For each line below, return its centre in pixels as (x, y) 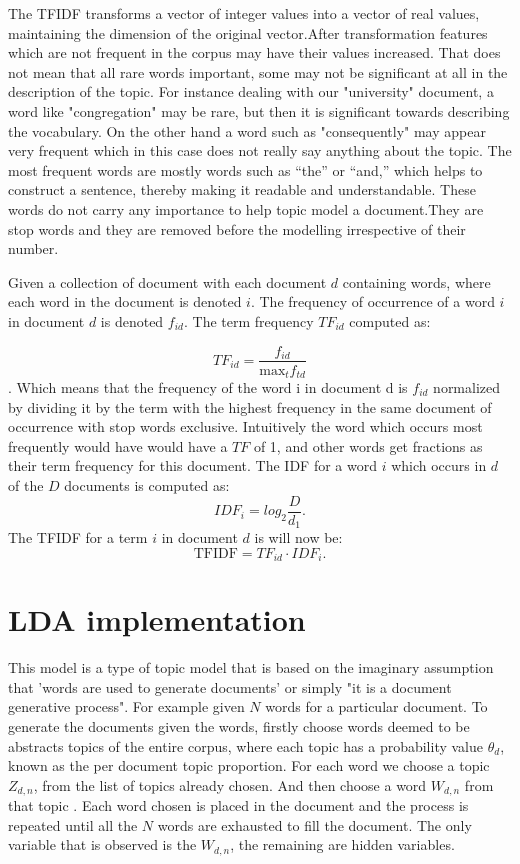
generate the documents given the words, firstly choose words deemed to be (239, 726)
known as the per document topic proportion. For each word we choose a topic (249, 765)
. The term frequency (248, 320)
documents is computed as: (147, 484)
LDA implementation (157, 619)
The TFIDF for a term (78, 537)
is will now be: (298, 537)
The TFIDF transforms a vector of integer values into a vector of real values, (244, 13)
